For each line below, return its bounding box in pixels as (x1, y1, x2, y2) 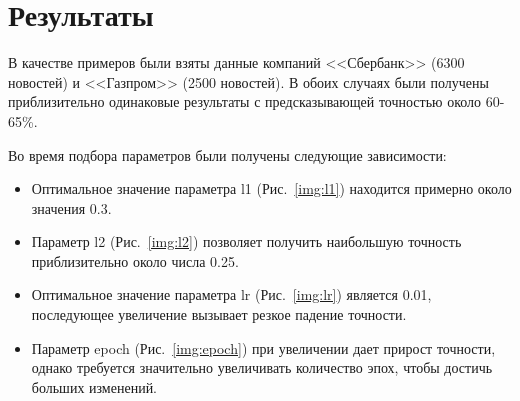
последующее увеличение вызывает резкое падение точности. (31, 304, 407, 325)
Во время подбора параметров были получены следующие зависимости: (8, 144, 447, 165)
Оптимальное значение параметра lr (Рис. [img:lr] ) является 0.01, (31, 284, 432, 305)
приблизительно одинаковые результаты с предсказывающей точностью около (8, 91, 482, 112)
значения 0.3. (31, 197, 112, 218)
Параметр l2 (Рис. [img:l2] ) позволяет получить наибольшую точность (31, 231, 462, 252)
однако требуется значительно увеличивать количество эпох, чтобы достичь (31, 357, 493, 378)
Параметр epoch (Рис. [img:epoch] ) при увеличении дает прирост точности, (31, 337, 496, 358)
